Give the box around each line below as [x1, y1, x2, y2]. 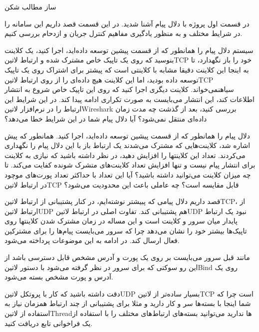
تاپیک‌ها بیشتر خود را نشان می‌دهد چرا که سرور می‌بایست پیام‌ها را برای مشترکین [4, 225, 247, 235]
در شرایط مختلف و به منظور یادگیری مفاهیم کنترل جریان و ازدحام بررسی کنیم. [4, 28, 243, 38]
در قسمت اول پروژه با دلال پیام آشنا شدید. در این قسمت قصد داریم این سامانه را [4, 18, 250, 28]
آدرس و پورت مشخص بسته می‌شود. [4, 271, 113, 282]
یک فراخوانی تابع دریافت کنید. [4, 317, 93, 328]
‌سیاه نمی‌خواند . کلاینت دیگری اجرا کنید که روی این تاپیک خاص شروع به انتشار [4, 84, 234, 94]
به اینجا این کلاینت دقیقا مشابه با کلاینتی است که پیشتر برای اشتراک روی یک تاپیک [4, 64, 249, 74]
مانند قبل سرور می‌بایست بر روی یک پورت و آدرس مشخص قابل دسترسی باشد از [4, 252, 250, 262]
